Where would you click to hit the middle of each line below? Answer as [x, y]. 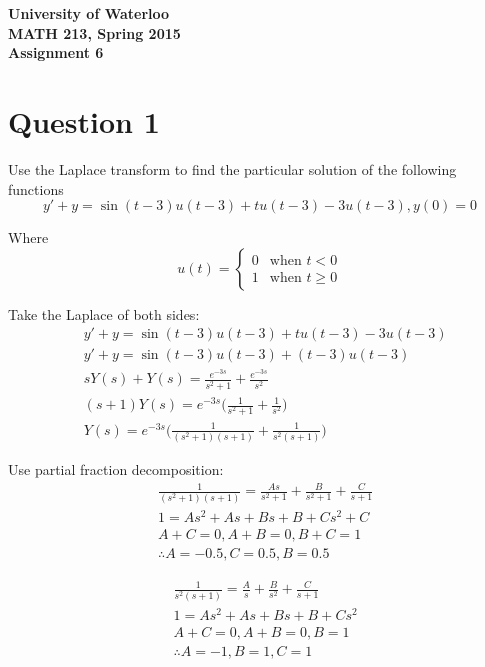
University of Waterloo [89, 13]
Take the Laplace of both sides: [104, 313]
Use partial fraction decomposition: [116, 469]
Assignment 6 [56, 52]
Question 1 [84, 120]
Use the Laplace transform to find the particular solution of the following [232, 168]
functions [36, 188]
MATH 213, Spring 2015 [94, 32]
